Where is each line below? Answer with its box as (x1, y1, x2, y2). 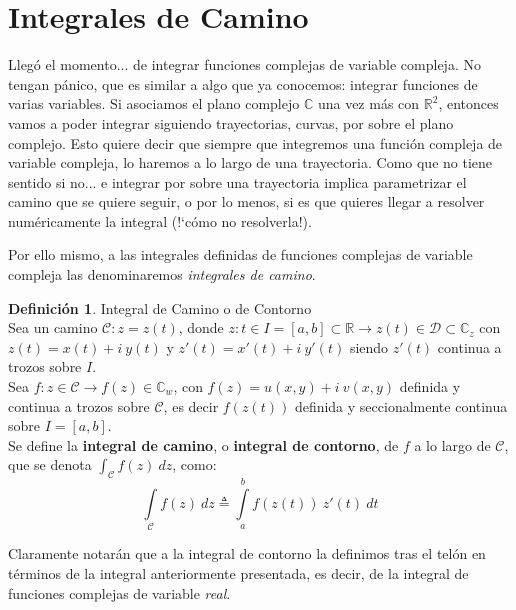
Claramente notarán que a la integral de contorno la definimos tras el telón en (8, 543, 486, 564)
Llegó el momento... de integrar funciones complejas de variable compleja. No (8, 54, 481, 75)
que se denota (8, 454, 92, 475)
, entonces (438, 93, 499, 114)
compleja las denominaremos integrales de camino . (8, 264, 316, 285)
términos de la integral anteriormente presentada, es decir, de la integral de (8, 562, 469, 583)
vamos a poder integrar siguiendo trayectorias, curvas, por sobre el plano (8, 112, 454, 133)
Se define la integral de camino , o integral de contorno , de (8, 434, 399, 455)
